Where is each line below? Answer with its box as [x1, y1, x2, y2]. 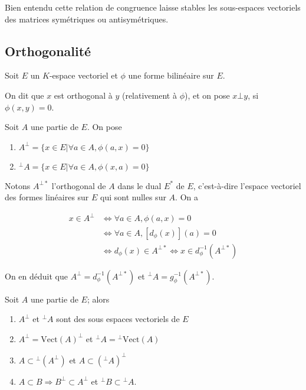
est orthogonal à [54, 89, 113, 101]
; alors [87, 292, 110, 305]
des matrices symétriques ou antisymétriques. [5, 12, 169, 25]
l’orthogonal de [51, 179, 106, 191]
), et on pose [184, 89, 230, 101]
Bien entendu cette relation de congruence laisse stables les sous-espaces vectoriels [5, 1, 301, 13]
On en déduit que [5, 269, 68, 282]
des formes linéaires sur [5, 191, 89, 203]
